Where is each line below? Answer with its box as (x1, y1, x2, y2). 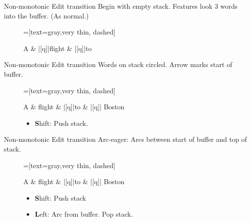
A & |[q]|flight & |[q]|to (23, 43, 92, 53)
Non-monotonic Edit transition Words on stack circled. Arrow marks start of (4, 59, 233, 69)
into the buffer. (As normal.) (4, 10, 89, 20)
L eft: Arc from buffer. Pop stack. (34, 209, 133, 219)
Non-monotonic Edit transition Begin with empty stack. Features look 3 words (4, 1, 238, 11)
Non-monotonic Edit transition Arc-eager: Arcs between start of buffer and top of (4, 134, 247, 144)
